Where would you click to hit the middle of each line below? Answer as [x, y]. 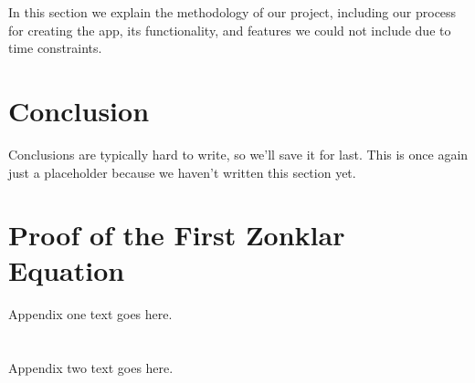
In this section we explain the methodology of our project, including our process [232, 12]
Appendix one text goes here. [90, 314]
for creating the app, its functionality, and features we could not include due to [230, 30]
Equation [67, 270]
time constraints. [55, 48]
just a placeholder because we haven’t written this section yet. [182, 172]
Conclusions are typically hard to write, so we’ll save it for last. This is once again [238, 154]
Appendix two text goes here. [91, 368]
